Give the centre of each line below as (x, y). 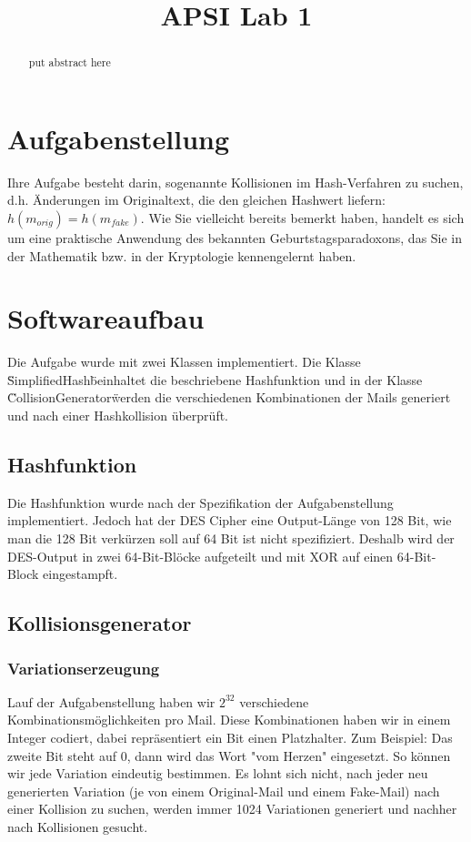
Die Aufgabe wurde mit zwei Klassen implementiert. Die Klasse (184, 362)
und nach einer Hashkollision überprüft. (118, 416)
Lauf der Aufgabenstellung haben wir (111, 701)
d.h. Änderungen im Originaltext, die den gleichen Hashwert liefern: (196, 200)
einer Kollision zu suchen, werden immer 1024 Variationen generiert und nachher (232, 809)
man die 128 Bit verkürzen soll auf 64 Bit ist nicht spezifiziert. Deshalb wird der (231, 538)
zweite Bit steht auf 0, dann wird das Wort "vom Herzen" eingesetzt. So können (229, 755)
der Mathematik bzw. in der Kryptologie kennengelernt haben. (182, 255)
